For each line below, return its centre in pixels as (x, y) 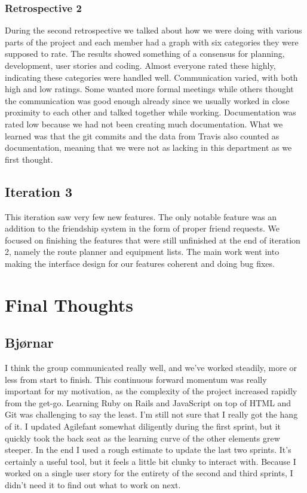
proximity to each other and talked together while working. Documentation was (151, 112)
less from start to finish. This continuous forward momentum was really (136, 379)
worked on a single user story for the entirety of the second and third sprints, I (149, 473)
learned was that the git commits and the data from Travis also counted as (142, 136)
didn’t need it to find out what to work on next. (93, 485)
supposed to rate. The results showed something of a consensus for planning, (145, 54)
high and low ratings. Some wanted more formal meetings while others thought (149, 89)
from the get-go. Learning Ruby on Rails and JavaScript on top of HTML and (148, 402)
